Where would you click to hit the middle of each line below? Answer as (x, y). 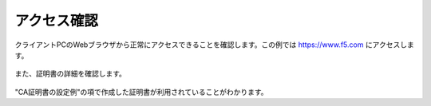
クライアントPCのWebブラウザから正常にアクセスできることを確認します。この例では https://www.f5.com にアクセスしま (214, 45)
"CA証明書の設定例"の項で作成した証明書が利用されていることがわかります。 (141, 92)
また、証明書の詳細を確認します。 (71, 74)
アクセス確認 (57, 21)
